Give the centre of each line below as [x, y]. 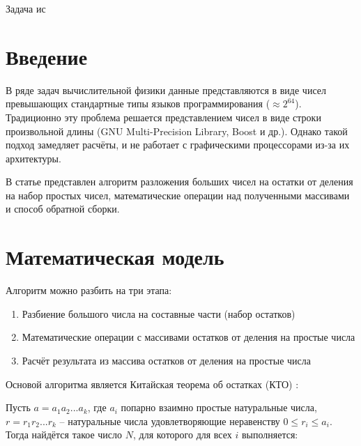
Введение [47, 56]
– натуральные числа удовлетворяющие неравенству [170, 421]
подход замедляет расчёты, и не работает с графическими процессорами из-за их [178, 145]
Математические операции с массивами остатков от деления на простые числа [189, 337]
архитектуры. [33, 158]
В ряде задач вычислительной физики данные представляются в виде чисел [166, 90]
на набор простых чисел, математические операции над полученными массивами [178, 195]
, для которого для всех [182, 435]
